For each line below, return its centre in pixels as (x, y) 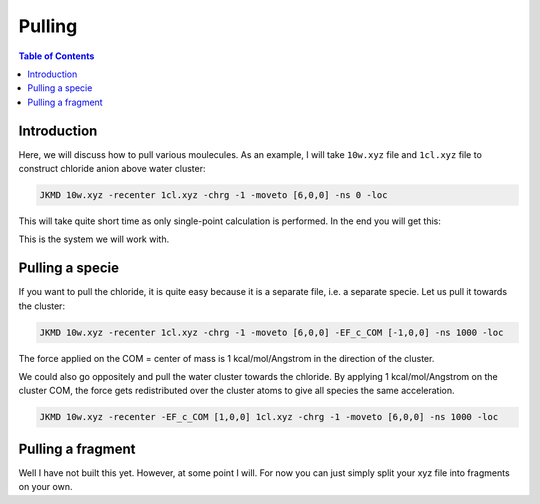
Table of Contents (56, 56)
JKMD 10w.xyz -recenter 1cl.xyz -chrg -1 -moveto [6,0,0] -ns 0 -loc (213, 195)
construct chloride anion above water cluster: (112, 169)
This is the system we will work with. (94, 239)
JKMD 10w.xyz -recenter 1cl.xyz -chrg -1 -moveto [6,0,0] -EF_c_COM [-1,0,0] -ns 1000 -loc (271, 332)
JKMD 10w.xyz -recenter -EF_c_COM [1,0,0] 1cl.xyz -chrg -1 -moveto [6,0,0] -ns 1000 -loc (269, 417)
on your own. (45, 487)
